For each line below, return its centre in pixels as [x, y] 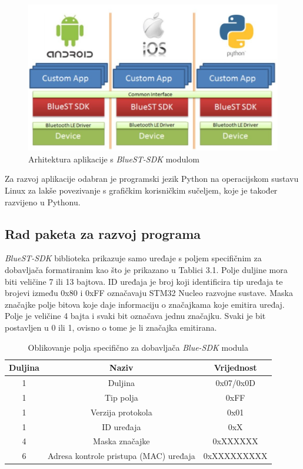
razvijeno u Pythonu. [43, 202]
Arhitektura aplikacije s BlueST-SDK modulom [114, 159]
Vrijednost [235, 367]
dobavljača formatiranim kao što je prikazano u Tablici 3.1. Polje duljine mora [146, 269]
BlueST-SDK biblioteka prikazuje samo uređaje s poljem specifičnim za [133, 258]
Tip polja [121, 397]
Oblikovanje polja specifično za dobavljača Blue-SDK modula [138, 347]
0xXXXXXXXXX [235, 456]
